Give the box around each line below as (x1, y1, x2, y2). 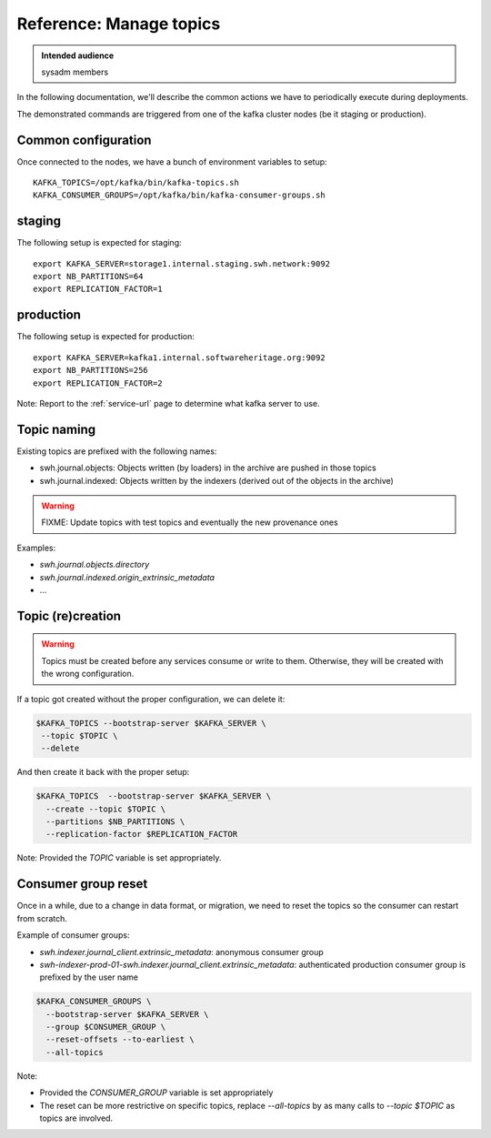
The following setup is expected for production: (16, 331, 195, 342)
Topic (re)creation (16, 608, 122, 623)
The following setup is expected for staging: (16, 237, 182, 248)
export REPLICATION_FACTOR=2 (33, 378, 163, 388)
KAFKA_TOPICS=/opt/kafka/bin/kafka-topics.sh (33, 177, 240, 188)
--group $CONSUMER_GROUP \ (45, 1022, 166, 1032)
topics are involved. (39, 1113, 114, 1123)
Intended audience (41, 50, 115, 61)
